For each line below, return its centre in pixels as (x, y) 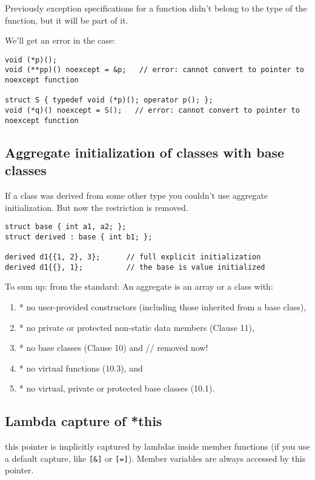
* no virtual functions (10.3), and (81, 368)
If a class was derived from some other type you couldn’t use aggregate (137, 195)
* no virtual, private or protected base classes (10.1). (117, 388)
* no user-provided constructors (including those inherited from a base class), (163, 307)
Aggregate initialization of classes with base (144, 152)
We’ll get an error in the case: (60, 40)
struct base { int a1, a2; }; (66, 227)
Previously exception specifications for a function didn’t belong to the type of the (156, 8)
